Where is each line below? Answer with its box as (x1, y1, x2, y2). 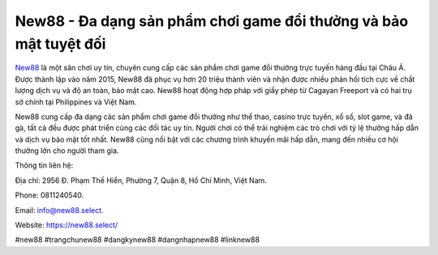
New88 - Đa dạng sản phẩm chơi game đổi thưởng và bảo (15, 12, 409, 30)
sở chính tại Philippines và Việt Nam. (15, 97, 137, 107)
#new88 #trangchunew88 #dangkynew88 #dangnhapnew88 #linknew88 (15, 235, 260, 244)
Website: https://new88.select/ (15, 220, 118, 230)
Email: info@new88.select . (15, 205, 105, 215)
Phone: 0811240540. (15, 190, 84, 200)
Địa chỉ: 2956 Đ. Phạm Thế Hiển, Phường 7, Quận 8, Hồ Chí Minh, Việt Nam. (15, 175, 268, 185)
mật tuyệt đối (15, 35, 106, 53)
